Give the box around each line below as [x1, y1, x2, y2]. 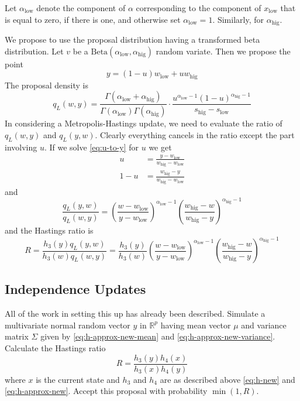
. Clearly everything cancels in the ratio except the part [95, 128, 295, 140]
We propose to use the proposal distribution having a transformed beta [5, 33, 260, 46]
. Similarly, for [212, 13, 264, 25]
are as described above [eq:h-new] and [160, 373, 295, 385]
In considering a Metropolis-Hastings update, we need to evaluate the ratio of [5, 117, 282, 129]
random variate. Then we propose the [156, 44, 291, 57]
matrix [5, 330, 29, 342]
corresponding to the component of [136, 2, 261, 13]
